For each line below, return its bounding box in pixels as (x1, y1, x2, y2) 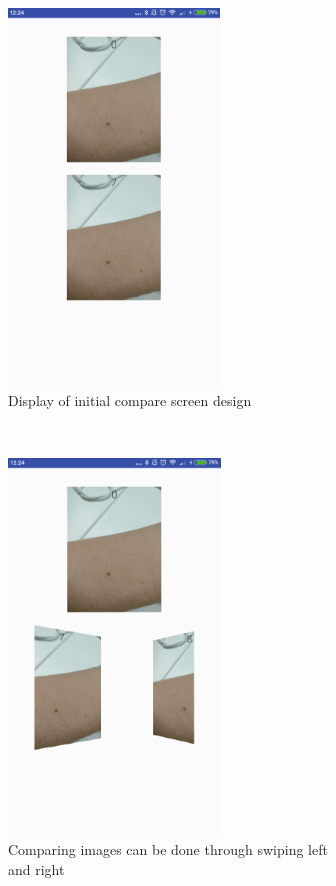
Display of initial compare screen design (8, 389, 252, 410)
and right (8, 858, 65, 879)
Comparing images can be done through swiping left (8, 839, 328, 860)
